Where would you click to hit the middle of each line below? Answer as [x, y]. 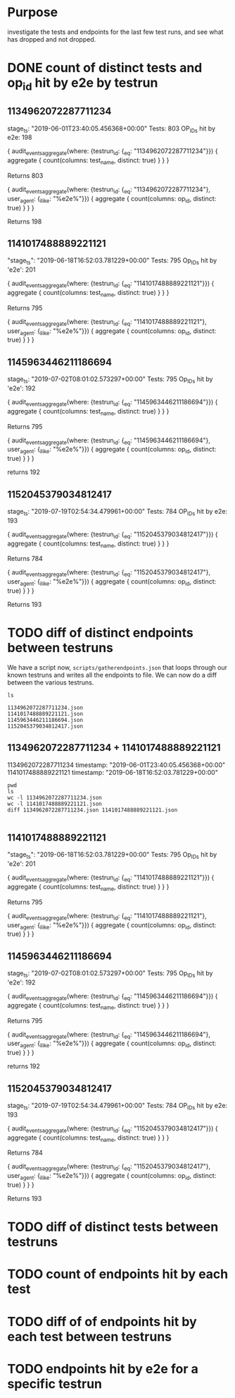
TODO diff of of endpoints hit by [102, 1321]
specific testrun [55, 1384]
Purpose [33, 12]
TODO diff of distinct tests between [113, 1227]
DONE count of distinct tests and [105, 68]
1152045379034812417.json [45, 726]
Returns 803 [25, 175]
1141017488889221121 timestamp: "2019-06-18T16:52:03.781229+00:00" [113, 772]
